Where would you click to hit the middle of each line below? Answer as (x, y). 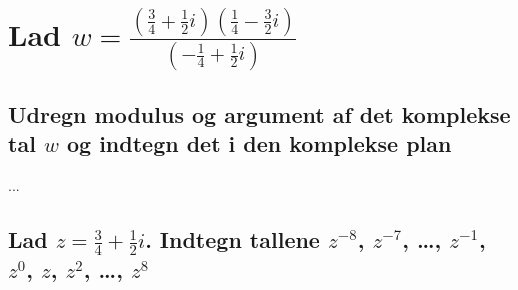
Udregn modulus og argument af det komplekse (259, 113)
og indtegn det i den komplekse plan (259, 143)
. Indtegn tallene (232, 239)
